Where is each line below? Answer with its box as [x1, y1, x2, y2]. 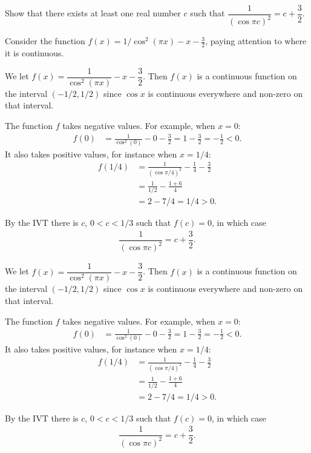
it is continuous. [5, 47, 64, 59]
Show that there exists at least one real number [5, 7, 181, 19]
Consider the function [5, 35, 85, 47]
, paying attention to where [205, 35, 307, 47]
